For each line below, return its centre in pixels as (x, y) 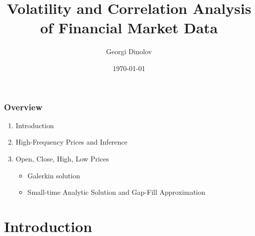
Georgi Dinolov (129, 51)
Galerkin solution (54, 175)
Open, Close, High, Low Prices (62, 158)
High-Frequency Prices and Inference (71, 142)
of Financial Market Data (129, 28)
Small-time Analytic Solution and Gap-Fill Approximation (116, 192)
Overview (23, 107)
